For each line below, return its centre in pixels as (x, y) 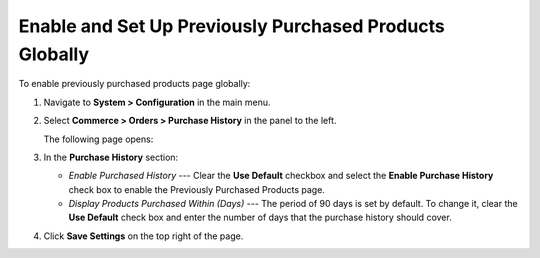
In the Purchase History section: (111, 157)
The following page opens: (98, 139)
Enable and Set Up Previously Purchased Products (231, 26)
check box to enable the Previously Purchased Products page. (196, 189)
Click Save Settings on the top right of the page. (143, 236)
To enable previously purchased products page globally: (134, 84)
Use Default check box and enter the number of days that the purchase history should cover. (260, 217)
